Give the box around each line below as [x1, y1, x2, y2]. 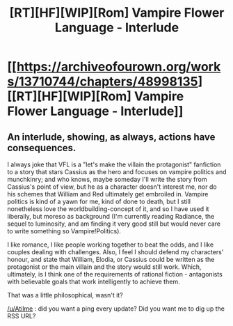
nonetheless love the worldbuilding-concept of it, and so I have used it [7, 205, 209, 213]
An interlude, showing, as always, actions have [7, 131, 216, 143]
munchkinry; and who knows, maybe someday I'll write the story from [7, 176, 207, 183]
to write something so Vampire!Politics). [7, 227, 122, 235]
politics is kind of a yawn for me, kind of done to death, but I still [7, 197, 191, 205]
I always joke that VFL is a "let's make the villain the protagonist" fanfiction [7, 160, 221, 169]
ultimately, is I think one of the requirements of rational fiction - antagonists [7, 270, 223, 278]
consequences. [7, 141, 77, 154]
